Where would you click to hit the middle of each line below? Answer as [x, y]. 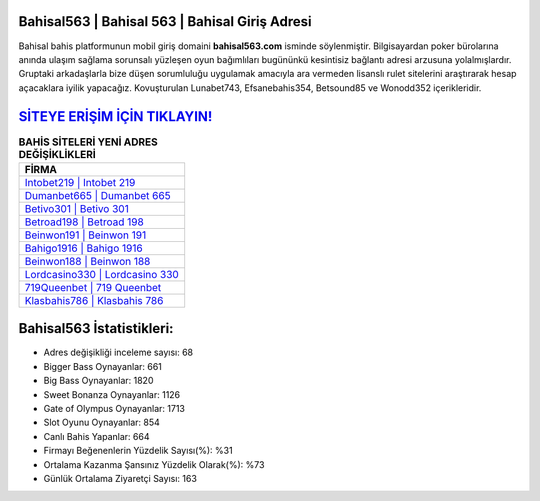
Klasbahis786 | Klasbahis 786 [94, 300]
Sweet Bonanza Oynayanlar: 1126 [112, 394]
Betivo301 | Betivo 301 [76, 208]
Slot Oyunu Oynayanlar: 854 [101, 422]
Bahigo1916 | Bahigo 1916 [84, 248]
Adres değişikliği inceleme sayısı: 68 [118, 352]
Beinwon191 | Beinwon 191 [85, 235]
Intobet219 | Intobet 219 [80, 182]
